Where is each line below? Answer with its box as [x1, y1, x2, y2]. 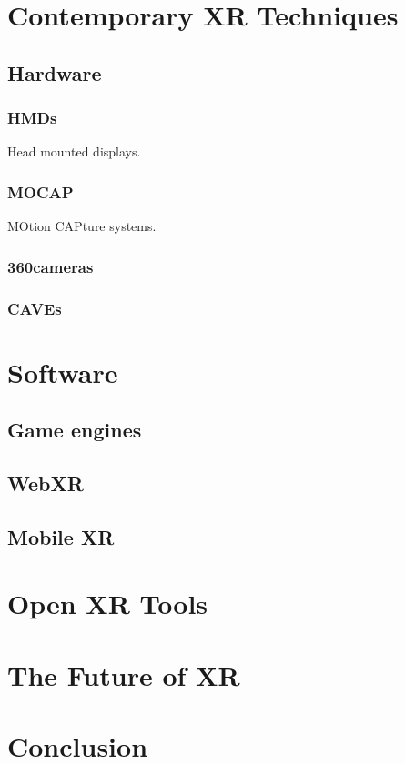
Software [7, 353, 118, 390]
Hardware [7, 58, 102, 86]
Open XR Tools [7, 585, 208, 622]
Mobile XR [7, 522, 115, 550]
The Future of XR [7, 656, 240, 693]
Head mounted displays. [7, 142, 141, 161]
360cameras [7, 255, 94, 277]
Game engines [7, 416, 142, 444]
